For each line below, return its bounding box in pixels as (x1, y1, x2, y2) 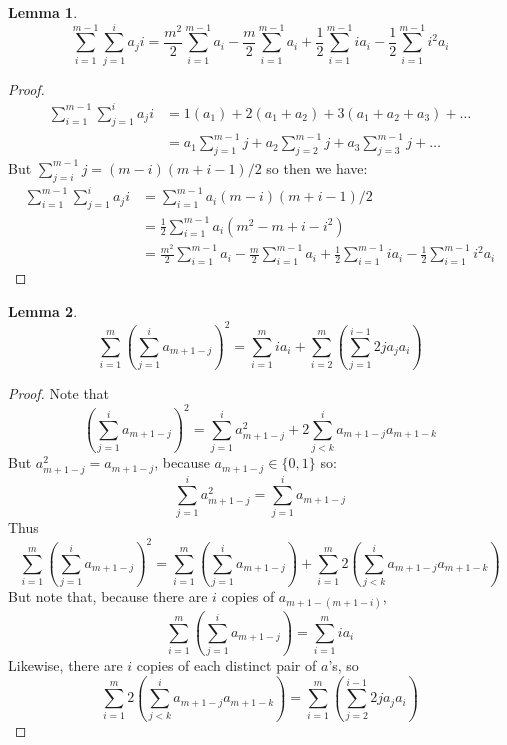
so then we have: (266, 157, 368, 178)
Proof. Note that (8, 383, 110, 404)
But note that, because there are (8, 586, 208, 607)
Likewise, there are (8, 655, 123, 676)
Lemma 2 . (8, 300, 78, 321)
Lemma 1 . (8, 2, 78, 22)
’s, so (328, 655, 359, 676)
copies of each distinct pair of (136, 655, 317, 676)
